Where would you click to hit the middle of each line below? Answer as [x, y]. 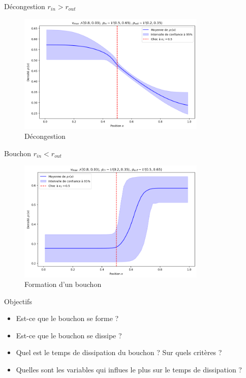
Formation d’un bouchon [63, 284]
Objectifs [18, 301]
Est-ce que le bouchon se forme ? [67, 318]
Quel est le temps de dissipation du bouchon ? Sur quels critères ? [119, 352]
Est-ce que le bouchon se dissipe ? [69, 335]
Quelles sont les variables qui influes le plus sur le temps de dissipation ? [129, 370]
